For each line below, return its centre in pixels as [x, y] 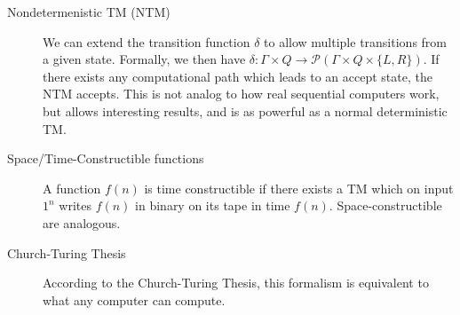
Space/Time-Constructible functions [106, 158]
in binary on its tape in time [213, 205]
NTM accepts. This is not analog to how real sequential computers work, [241, 94]
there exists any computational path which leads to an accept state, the [238, 76]
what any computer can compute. [134, 299]
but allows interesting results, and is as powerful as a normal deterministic [245, 110]
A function [72, 188]
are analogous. [82, 222]
